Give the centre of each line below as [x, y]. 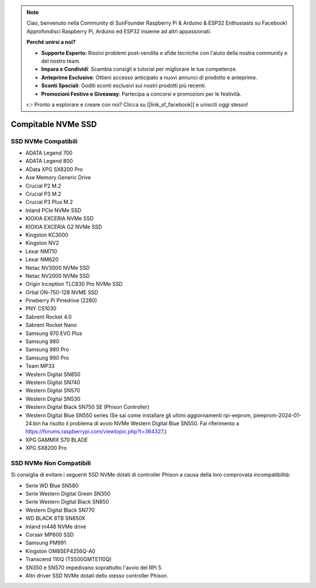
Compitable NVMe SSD [54, 124]
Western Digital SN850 [53, 374]
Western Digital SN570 [53, 391]
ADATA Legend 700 [49, 153]
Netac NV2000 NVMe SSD [58, 276]
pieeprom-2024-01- [277, 415]
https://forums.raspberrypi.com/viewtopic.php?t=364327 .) [96, 432]
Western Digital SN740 [53, 382]
